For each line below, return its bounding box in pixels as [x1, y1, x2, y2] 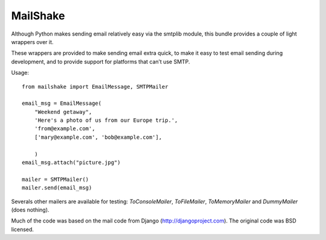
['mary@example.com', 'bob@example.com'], [34, 133, 162, 141]
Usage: [11, 69, 30, 77]
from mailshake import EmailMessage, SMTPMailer [22, 83, 168, 90]
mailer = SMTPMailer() [22, 175, 89, 183]
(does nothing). [11, 206, 50, 213]
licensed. [11, 226, 34, 233]
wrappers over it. [11, 38, 54, 45]
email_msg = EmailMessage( [22, 100, 102, 107]
